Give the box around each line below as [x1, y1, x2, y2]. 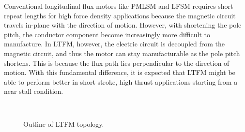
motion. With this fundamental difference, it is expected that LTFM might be [4, 67, 235, 77]
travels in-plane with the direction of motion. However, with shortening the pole [4, 20, 242, 30]
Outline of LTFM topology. [23, 118, 104, 129]
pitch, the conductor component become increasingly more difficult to [4, 29, 211, 39]
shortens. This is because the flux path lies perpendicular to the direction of [4, 58, 230, 68]
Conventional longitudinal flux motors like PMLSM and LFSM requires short [4, 1, 233, 11]
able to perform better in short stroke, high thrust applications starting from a [4, 76, 238, 87]
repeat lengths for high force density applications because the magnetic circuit [4, 10, 236, 20]
